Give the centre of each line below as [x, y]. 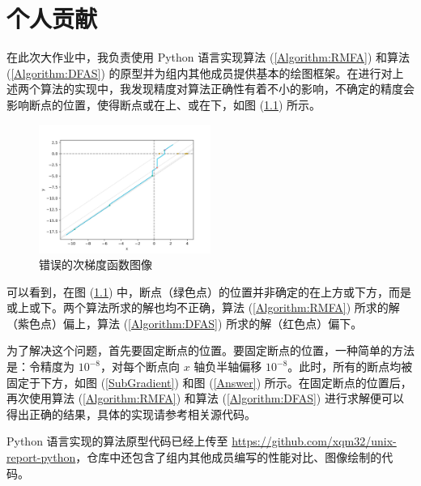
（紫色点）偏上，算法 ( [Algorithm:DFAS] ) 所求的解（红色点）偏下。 [185, 323]
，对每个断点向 [140, 367]
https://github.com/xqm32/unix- [314, 441]
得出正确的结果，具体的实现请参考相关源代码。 [131, 414]
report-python [41, 457]
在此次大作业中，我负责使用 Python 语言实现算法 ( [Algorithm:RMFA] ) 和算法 [208, 57]
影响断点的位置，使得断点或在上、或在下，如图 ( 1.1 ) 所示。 [164, 104]
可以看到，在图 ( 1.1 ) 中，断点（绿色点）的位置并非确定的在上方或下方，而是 [209, 291]
